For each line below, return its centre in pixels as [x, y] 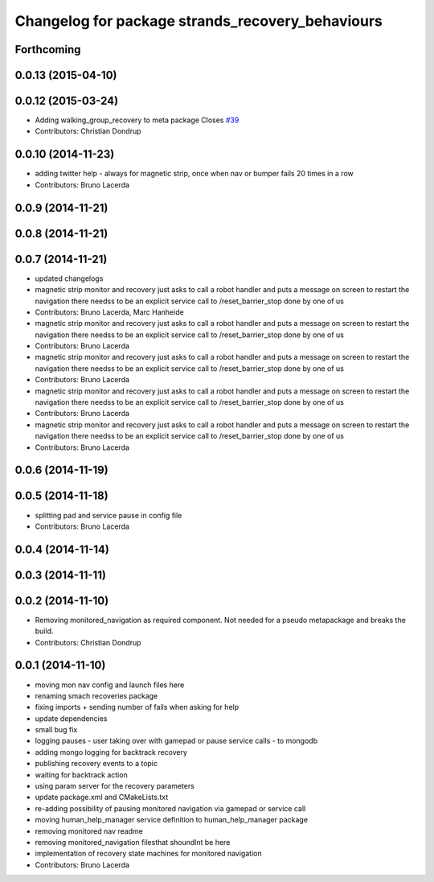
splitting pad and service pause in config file [108, 515]
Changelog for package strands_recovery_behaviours [199, 21]
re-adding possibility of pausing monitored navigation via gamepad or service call [170, 808]
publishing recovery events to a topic [96, 764]
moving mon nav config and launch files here [110, 685]
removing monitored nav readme [89, 831]
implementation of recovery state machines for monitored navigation [148, 854]
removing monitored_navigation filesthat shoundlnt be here [133, 842]
